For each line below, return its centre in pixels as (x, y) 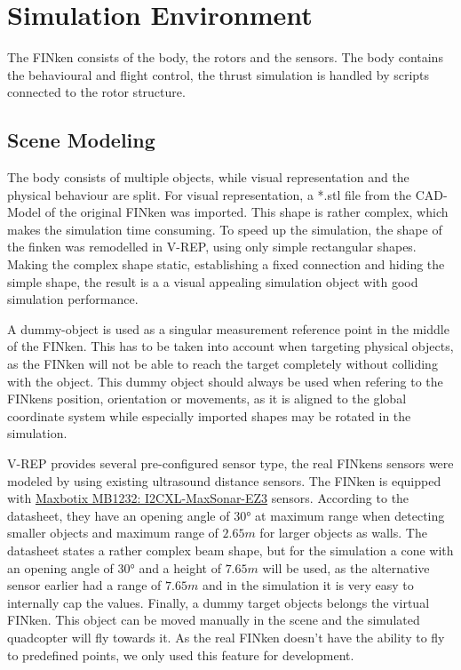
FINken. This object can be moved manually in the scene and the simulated (214, 620)
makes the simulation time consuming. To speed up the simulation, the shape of (225, 229)
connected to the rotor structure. (96, 92)
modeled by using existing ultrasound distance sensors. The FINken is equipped (224, 480)
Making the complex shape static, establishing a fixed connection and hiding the (226, 264)
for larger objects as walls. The (343, 533)
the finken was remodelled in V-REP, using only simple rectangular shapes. (212, 247)
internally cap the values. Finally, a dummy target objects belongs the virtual (219, 602)
